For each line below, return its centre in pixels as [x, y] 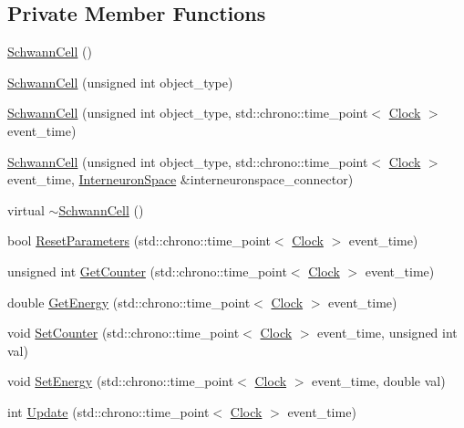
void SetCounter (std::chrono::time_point [124, 333]
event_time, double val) [379, 381]
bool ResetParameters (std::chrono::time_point [139, 240]
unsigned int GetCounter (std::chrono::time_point [147, 271]
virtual [26, 209]
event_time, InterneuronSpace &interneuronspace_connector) [180, 179]
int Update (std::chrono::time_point [108, 411]
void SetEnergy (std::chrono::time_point [121, 381]
